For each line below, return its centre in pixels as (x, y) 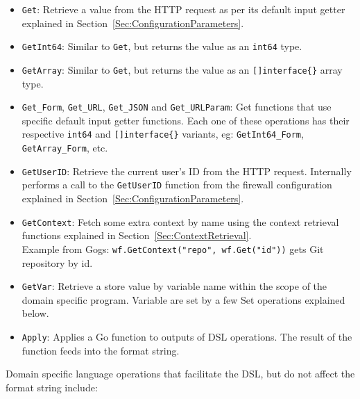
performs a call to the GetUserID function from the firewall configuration (177, 185)
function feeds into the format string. (101, 350)
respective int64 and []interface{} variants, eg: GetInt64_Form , (163, 134)
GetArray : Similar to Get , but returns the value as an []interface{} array (182, 69)
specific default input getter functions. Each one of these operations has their (186, 120)
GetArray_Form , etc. (65, 148)
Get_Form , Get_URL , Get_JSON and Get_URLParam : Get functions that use (177, 107)
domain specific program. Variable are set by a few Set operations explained (183, 299)
